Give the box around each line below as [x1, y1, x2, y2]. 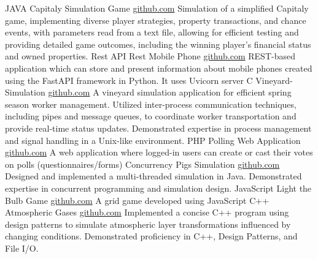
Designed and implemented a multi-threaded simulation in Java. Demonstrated [5, 170, 302, 182]
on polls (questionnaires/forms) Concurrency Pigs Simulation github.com [5, 157, 280, 170]
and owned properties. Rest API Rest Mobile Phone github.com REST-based [5, 50, 295, 62]
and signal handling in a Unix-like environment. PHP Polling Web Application [5, 133, 301, 146]
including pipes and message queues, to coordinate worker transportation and [5, 110, 297, 122]
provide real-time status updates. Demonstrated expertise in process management [5, 121, 312, 134]
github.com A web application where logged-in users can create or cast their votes [5, 146, 313, 159]
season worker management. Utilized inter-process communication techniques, [5, 97, 297, 110]
